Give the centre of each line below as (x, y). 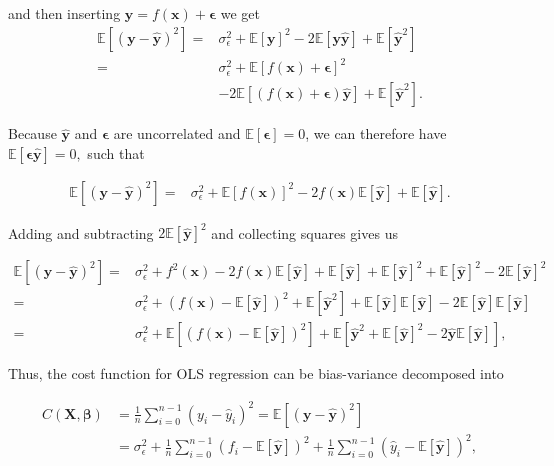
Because (32, 133)
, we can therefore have (376, 133)
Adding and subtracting (81, 232)
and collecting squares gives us (304, 232)
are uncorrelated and (177, 133)
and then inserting (64, 13)
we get (240, 13)
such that (116, 152)
